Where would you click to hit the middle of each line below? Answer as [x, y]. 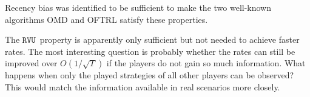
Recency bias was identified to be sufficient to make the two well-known [138, 7]
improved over [31, 63]
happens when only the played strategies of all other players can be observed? [150, 75]
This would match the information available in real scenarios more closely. [143, 86]
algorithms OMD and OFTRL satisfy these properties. [106, 19]
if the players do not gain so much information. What [206, 63]
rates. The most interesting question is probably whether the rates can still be [150, 51]
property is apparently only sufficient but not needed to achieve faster [170, 39]
